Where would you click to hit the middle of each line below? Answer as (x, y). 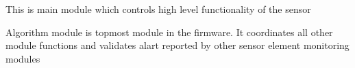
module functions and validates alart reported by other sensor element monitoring (177, 45)
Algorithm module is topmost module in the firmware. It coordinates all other (169, 32)
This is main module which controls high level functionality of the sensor (158, 9)
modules (23, 58)
